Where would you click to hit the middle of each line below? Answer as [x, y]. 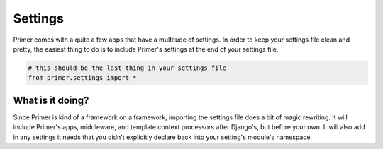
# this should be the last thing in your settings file [127, 68]
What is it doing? [51, 100]
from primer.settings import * [83, 78]
